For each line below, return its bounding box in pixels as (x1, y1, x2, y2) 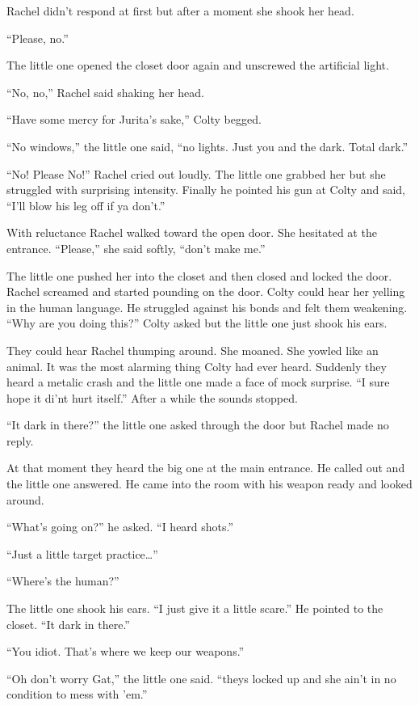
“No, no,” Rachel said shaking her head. (6, 83, 204, 100)
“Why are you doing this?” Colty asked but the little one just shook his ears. (6, 315, 388, 331)
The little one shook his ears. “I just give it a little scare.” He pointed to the (6, 600, 383, 617)
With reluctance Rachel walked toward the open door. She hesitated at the (6, 224, 377, 241)
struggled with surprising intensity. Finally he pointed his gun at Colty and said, (6, 181, 405, 198)
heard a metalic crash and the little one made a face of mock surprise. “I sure (6, 374, 390, 390)
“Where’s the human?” (6, 572, 119, 589)
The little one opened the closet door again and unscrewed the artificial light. (6, 57, 389, 74)
